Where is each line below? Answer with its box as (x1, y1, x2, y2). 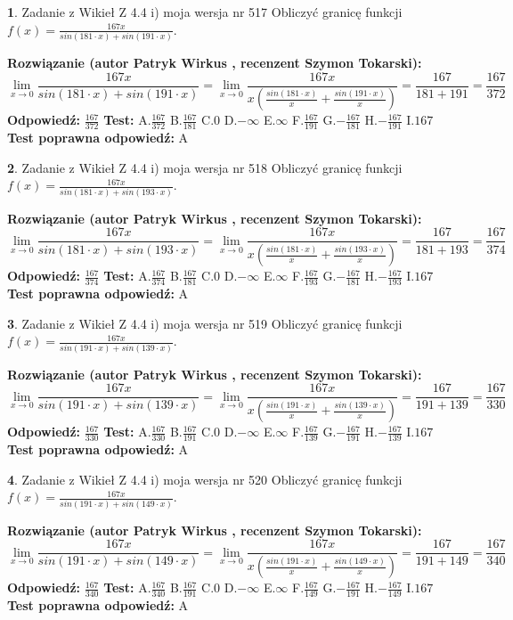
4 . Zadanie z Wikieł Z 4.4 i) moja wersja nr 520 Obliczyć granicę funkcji (7, 469, 403, 488)
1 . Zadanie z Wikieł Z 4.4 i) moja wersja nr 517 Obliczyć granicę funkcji (7, 3, 403, 20)
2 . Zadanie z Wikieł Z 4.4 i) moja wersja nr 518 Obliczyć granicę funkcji (7, 158, 403, 176)
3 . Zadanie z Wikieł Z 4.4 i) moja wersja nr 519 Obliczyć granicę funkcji (7, 314, 403, 332)
